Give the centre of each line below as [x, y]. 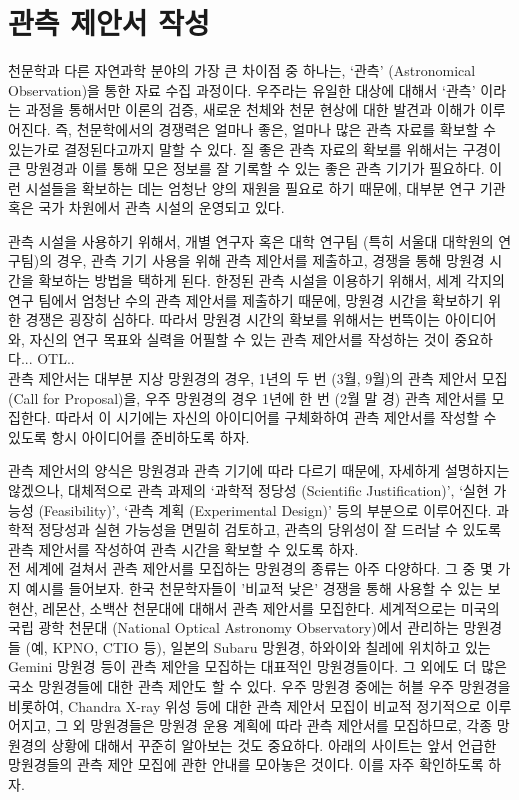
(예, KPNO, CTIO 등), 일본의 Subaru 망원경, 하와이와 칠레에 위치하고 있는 [258, 646]
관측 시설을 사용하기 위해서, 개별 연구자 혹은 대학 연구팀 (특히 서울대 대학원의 [251, 240]
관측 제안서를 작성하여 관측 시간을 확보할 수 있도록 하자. [183, 548]
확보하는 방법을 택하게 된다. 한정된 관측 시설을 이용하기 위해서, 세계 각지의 [271, 280]
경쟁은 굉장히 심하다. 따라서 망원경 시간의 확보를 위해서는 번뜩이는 [233, 319]
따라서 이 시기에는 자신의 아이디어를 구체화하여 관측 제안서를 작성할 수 [276, 417]
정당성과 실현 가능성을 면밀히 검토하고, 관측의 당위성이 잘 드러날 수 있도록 [270, 529]
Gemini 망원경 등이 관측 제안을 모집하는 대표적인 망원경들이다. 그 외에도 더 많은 [257, 666]
